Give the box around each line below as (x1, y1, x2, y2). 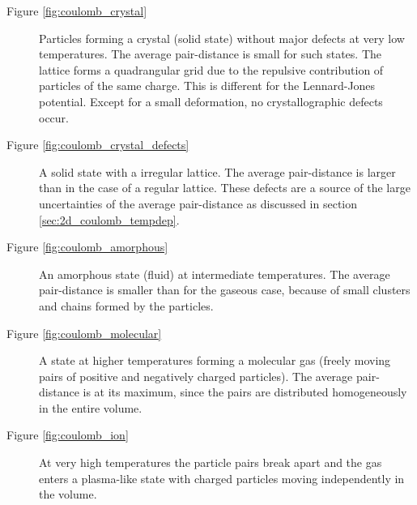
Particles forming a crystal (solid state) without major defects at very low (39, 29, 405, 46)
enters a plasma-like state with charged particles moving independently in (39, 469, 405, 486)
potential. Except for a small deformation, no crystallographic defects (39, 92, 383, 109)
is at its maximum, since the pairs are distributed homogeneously (83, 383, 407, 400)
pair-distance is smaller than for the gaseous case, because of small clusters (39, 281, 411, 298)
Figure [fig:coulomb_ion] (6, 426, 129, 443)
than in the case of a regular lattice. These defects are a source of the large (39, 179, 411, 196)
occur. (39, 109, 69, 126)
